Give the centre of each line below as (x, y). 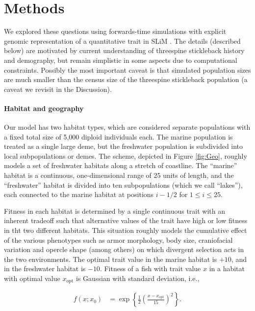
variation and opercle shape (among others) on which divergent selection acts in (124, 249)
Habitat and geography (44, 108)
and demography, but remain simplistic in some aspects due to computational (121, 60)
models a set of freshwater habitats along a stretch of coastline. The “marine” (121, 165)
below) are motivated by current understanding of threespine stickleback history (124, 50)
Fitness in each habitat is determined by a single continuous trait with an (115, 211)
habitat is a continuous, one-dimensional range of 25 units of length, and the (119, 175)
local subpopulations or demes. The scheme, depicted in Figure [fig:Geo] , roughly (126, 155)
